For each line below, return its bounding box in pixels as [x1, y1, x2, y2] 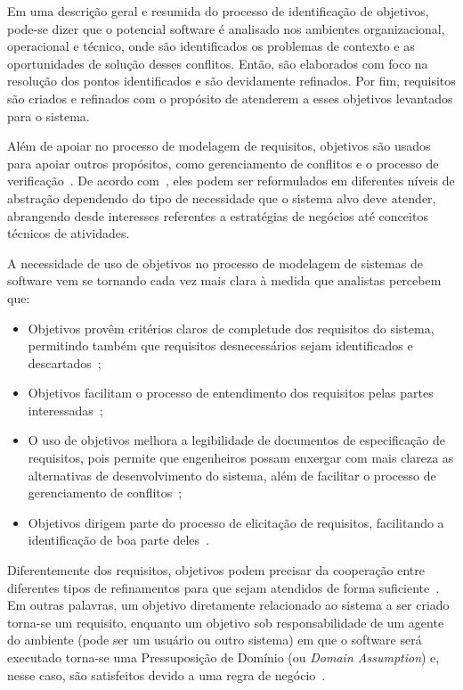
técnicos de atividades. [7, 224, 130, 242]
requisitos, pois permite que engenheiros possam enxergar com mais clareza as [28, 448, 454, 467]
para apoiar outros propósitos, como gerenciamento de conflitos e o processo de [7, 153, 439, 172]
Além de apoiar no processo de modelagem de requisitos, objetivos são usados [7, 136, 431, 155]
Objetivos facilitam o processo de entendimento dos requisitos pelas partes [28, 383, 434, 402]
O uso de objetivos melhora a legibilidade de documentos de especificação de [28, 431, 445, 449]
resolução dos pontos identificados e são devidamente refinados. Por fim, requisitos [7, 71, 456, 90]
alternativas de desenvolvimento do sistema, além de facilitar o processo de [28, 465, 436, 484]
